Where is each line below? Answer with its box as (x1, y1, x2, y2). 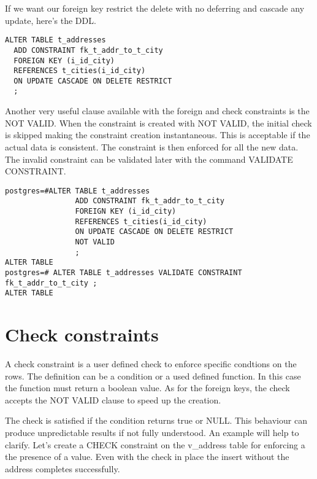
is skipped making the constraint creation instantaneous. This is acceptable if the (5, 128, 310, 141)
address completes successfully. (5, 462, 120, 475)
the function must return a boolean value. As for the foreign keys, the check (5, 381, 290, 394)
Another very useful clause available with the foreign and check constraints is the (5, 104, 310, 117)
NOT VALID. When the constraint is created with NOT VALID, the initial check (5, 116, 312, 129)
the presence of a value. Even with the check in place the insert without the (5, 450, 289, 463)
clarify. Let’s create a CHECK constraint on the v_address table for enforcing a (5, 438, 305, 451)
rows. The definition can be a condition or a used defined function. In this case (5, 369, 301, 382)
